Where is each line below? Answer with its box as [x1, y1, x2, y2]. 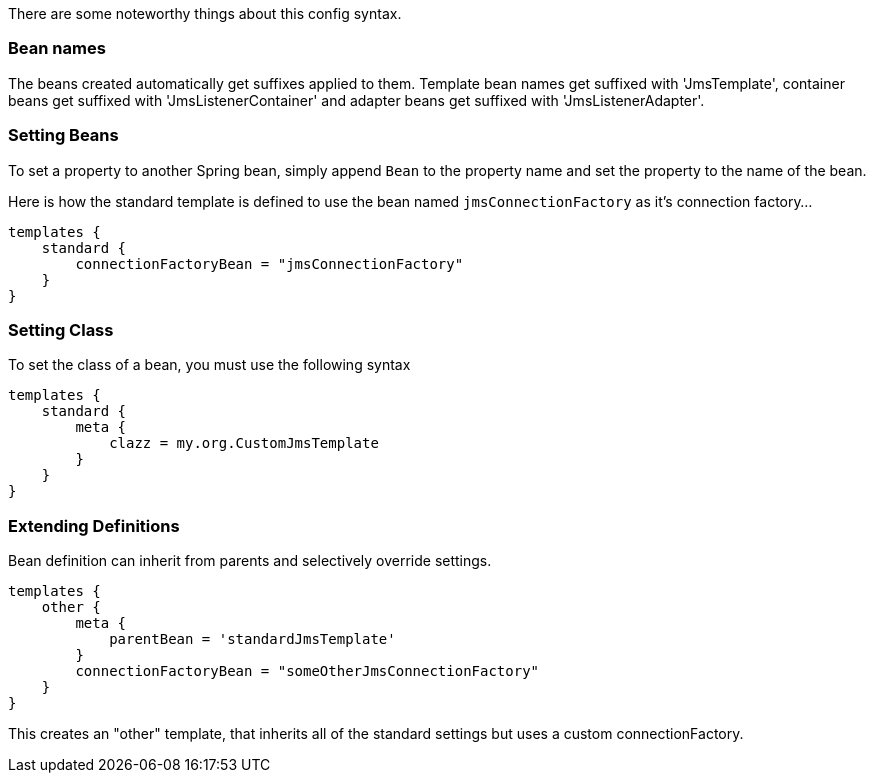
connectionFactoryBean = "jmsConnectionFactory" [75, 255, 464, 272]
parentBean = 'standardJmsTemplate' [109, 631, 396, 647]
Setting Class [8, 319, 114, 340]
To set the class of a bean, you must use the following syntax [8, 356, 411, 374]
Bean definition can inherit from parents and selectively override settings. [8, 552, 492, 569]
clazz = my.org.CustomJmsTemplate [109, 435, 379, 452]
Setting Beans [8, 125, 119, 146]
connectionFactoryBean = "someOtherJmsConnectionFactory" [75, 663, 540, 679]
